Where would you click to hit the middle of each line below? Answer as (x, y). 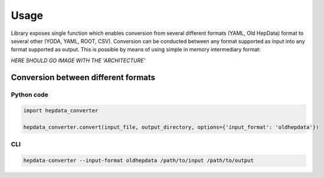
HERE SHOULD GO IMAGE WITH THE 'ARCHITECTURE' (78, 60)
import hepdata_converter (61, 111)
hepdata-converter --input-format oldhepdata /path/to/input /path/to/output (138, 161)
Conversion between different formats (83, 77)
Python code (30, 95)
